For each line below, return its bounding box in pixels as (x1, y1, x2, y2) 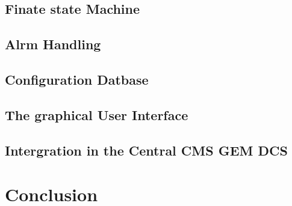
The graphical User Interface (5, 105, 188, 124)
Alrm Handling (5, 35, 101, 53)
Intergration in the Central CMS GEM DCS (5, 141, 288, 159)
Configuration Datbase (5, 70, 149, 88)
